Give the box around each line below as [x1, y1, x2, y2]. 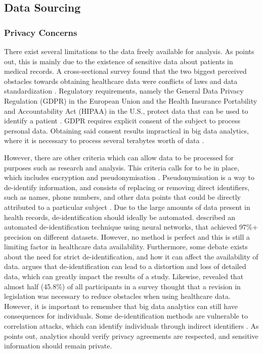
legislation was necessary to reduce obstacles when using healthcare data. [4, 291, 231, 301]
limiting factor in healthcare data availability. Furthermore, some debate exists [4, 241, 248, 252]
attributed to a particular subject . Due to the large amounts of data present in [4, 201, 250, 212]
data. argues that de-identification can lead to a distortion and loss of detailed [4, 261, 246, 272]
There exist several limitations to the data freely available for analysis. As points [4, 46, 254, 56]
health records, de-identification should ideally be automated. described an [4, 211, 235, 222]
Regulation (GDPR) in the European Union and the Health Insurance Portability [4, 95, 257, 106]
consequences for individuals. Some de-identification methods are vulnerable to [4, 311, 248, 321]
